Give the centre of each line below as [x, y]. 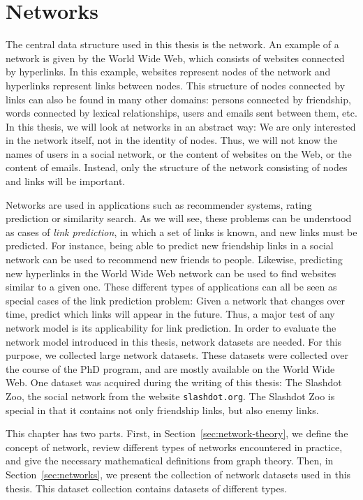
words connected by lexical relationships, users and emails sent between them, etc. [181, 113]
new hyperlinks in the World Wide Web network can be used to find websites [171, 273]
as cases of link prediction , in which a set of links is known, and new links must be [181, 231]
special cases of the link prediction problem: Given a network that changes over [175, 300]
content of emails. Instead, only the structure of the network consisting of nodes [177, 167]
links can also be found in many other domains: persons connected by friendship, [178, 99]
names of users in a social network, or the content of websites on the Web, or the [179, 153]
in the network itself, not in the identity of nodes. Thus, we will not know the [172, 140]
